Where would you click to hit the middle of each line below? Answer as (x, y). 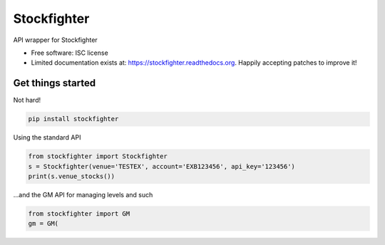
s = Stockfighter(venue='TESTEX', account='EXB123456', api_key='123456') (162, 166)
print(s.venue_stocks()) (72, 176)
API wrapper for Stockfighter (55, 40)
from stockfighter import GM (79, 213)
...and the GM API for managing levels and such (83, 194)
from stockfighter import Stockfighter (98, 156)
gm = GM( (43, 224)
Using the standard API (47, 137)
